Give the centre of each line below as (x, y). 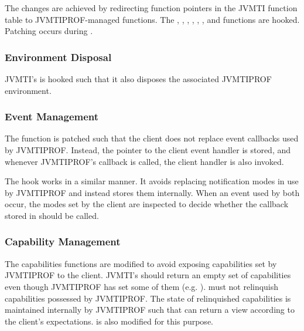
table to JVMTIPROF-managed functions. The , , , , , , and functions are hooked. (152, 19)
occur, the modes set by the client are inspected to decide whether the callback (147, 204)
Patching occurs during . (49, 31)
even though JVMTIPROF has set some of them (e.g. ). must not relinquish (142, 286)
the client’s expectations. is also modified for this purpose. (109, 321)
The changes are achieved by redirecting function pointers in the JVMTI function (151, 8)
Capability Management (63, 242)
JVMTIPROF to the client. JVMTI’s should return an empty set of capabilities (148, 275)
